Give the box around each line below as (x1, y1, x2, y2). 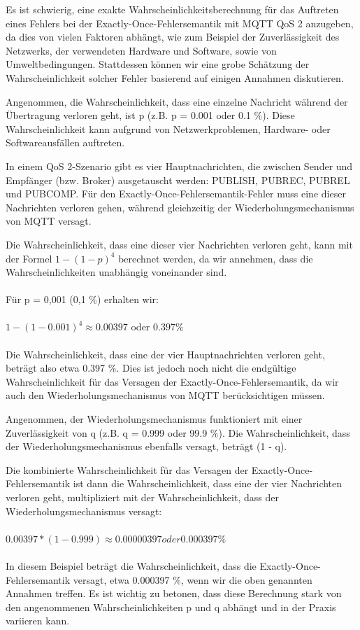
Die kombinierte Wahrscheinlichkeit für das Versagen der (6, 462, 249, 477)
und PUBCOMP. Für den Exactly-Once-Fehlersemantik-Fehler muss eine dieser (6, 186, 346, 201)
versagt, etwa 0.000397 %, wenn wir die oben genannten (73, 572, 312, 587)
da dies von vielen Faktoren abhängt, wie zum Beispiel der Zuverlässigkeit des (6, 29, 340, 44)
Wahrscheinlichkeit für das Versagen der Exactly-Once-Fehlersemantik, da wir (6, 374, 339, 388)
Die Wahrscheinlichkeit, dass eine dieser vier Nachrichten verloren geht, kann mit (6, 237, 353, 251)
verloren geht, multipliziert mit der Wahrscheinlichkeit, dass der (6, 490, 279, 504)
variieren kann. (6, 613, 70, 628)
